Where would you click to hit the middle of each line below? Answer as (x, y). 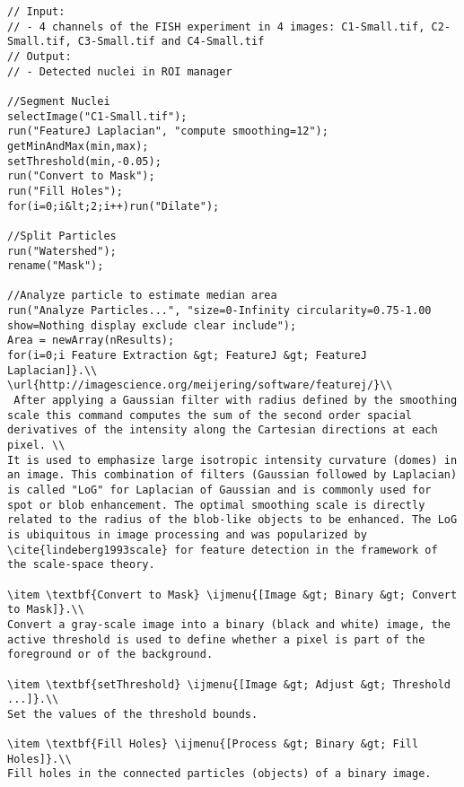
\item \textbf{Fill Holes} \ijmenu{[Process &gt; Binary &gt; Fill (213, 744)
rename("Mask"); (56, 266)
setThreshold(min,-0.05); (84, 161)
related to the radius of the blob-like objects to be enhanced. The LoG (232, 520)
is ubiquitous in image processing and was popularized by (187, 534)
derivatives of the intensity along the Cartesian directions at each (223, 430)
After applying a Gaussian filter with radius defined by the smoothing (236, 401)
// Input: (36, 12)
